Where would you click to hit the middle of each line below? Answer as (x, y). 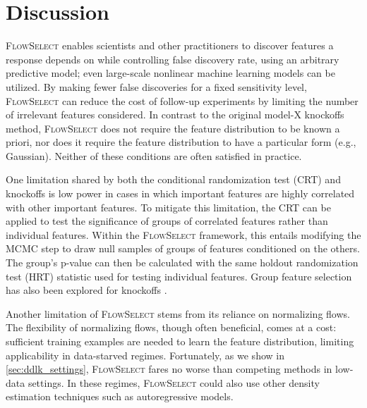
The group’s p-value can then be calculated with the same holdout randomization (182, 262)
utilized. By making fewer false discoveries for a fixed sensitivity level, (156, 86)
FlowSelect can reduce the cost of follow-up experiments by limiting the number (182, 100)
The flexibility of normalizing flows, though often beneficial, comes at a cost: (171, 327)
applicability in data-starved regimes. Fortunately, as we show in (145, 355)
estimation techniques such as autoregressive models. (120, 396)
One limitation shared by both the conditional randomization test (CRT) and (173, 179)
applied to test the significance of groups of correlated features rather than (167, 221)
